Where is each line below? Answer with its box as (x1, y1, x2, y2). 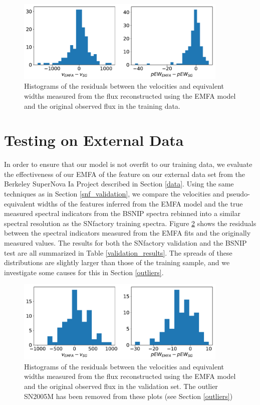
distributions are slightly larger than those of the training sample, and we (4, 257, 230, 268)
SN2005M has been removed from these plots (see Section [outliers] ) (24, 390, 233, 401)
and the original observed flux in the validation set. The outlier (24, 381, 218, 391)
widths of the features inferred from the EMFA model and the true (37, 198, 243, 209)
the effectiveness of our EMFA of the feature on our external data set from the (4, 168, 245, 179)
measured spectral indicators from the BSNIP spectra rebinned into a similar (4, 208, 240, 219)
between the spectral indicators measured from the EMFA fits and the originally (4, 228, 251, 238)
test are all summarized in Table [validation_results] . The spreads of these (4, 247, 232, 258)
